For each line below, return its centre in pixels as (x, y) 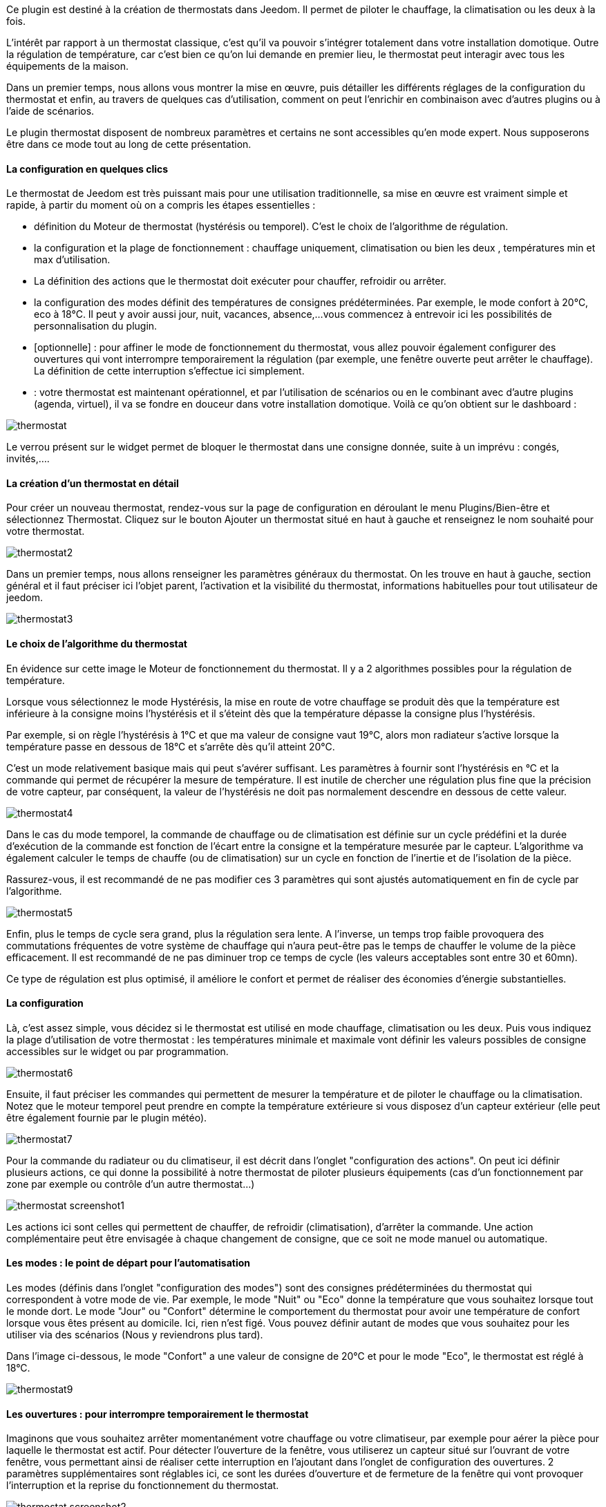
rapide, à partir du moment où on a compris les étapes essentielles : (161, 205)
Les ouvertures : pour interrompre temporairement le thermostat (158, 1414)
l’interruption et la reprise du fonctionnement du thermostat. (143, 1486)
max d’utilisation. (72, 260)
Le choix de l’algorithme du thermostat (97, 644)
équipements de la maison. (68, 66)
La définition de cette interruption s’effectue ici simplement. (169, 371)
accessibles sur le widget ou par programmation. (117, 1051)
